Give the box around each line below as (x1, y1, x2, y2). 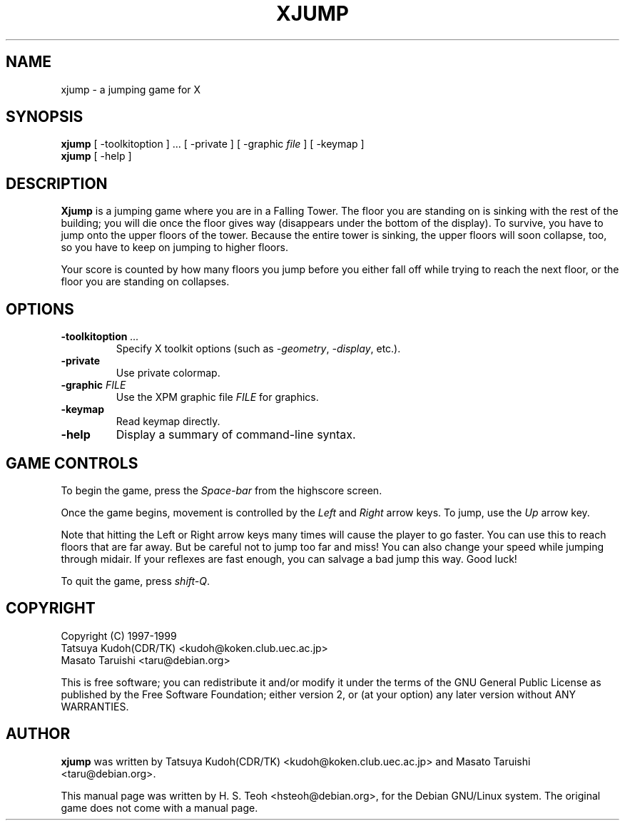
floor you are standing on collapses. (61, 275, 230, 288)
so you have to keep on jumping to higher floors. (61, 241, 288, 254)
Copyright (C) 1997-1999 (61, 629, 177, 642)
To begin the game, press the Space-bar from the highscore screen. (61, 484, 382, 496)
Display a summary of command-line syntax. (116, 427, 356, 442)
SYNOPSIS (6, 108, 83, 126)
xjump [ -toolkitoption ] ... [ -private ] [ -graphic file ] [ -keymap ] (61, 138, 365, 151)
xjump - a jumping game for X (61, 83, 201, 96)
